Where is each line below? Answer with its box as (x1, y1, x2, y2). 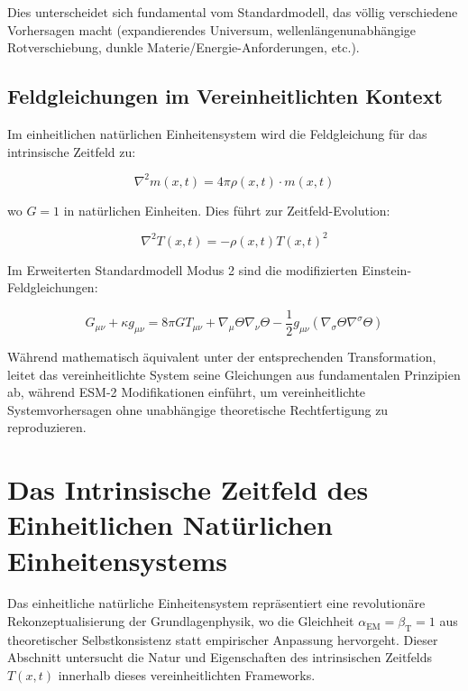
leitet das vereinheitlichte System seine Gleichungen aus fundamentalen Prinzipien (7, 364, 461, 383)
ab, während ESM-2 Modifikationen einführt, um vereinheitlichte (7, 382, 366, 401)
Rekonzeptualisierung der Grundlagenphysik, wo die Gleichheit (7, 612, 354, 631)
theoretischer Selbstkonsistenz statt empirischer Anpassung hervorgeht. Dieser (7, 630, 438, 649)
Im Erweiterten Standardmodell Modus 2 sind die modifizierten (7, 260, 358, 279)
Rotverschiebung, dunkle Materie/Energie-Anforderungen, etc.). (7, 38, 360, 57)
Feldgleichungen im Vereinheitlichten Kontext (7, 82, 443, 110)
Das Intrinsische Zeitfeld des (7, 471, 369, 508)
